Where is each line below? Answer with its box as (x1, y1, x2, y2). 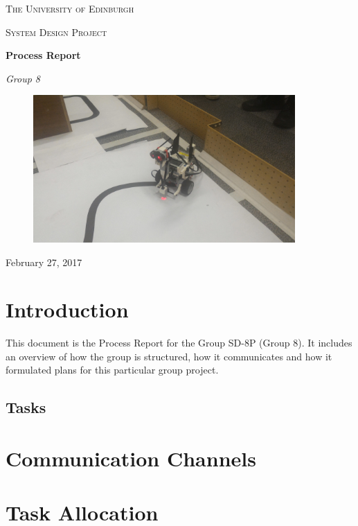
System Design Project (6, 24, 107, 39)
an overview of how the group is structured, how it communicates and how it (6, 349, 332, 363)
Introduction (6, 295, 129, 324)
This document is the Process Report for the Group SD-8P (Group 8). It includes (6, 335, 352, 350)
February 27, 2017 (6, 254, 82, 269)
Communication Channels (6, 444, 256, 473)
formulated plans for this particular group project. (6, 362, 219, 377)
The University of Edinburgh (6, 1, 134, 15)
